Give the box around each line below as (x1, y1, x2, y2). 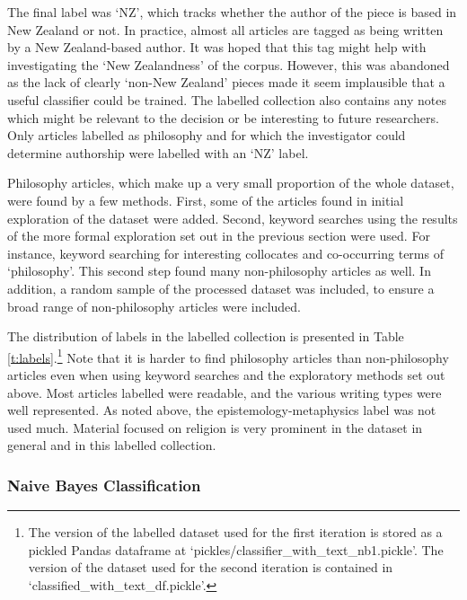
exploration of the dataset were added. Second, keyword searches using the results (7, 208, 458, 227)
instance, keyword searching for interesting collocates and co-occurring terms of (7, 243, 444, 262)
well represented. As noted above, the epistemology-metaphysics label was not (7, 401, 436, 419)
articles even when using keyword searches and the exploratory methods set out (7, 365, 445, 384)
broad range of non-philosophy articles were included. (7, 296, 302, 315)
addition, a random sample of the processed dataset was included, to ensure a (7, 278, 435, 297)
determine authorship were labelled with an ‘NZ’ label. (7, 143, 309, 162)
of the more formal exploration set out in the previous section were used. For (7, 226, 430, 245)
